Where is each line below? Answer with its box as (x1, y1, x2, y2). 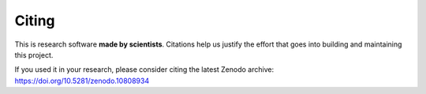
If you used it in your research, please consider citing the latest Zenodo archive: (14, 65, 275, 74)
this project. (14, 50, 54, 59)
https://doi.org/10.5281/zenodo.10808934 (14, 76, 150, 85)
